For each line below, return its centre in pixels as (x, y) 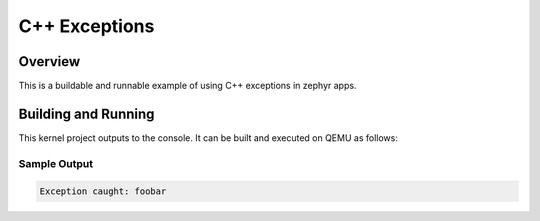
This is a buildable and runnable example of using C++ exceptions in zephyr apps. (187, 86)
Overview (49, 61)
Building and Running (86, 113)
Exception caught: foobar (103, 191)
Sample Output (56, 163)
